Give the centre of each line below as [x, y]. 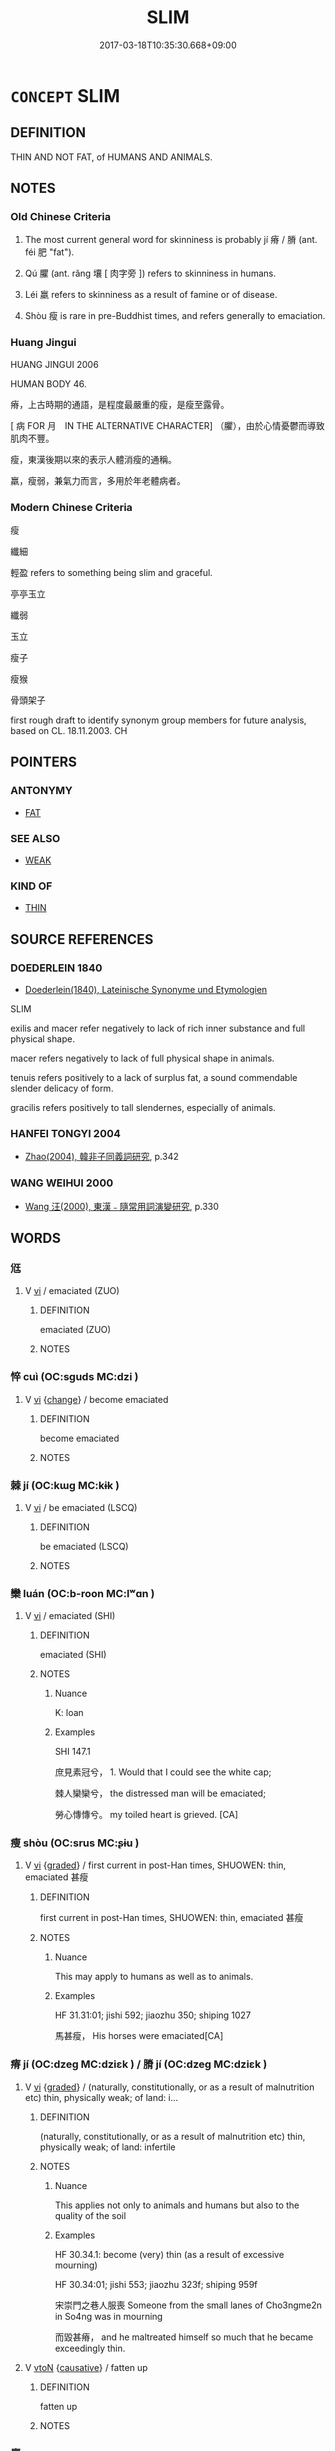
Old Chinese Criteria [61, 217]
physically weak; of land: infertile [107, 2147]
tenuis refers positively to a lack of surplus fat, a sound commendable [154, 1077]
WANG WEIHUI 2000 [62, 1183]
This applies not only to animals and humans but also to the [177, 2205]
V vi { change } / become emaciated [96, 1399]
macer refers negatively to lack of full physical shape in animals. [142, 1058]
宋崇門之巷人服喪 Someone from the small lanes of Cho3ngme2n [188, 2305]
